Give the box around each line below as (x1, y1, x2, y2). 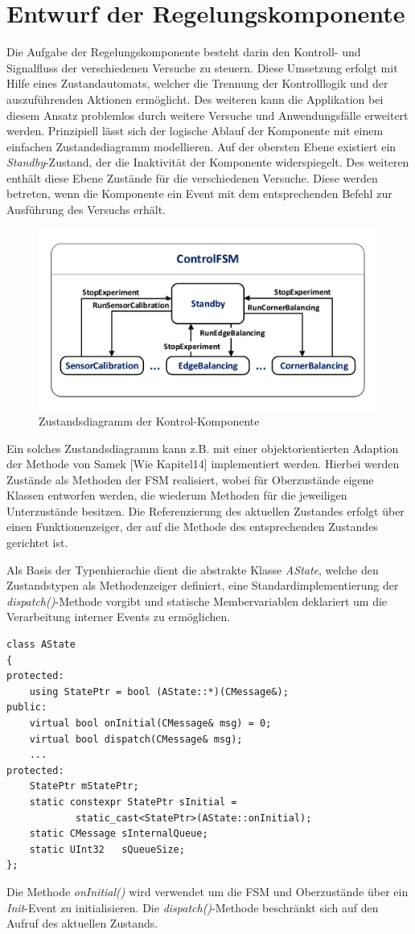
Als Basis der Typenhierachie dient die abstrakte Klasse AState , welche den (6, 561, 379, 578)
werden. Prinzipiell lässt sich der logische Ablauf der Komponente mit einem (6, 122, 384, 139)
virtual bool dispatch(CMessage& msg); (29, 733, 243, 745)
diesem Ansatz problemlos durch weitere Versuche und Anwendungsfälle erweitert (6, 106, 409, 123)
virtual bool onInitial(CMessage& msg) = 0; (29, 718, 272, 729)
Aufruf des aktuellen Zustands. (6, 915, 158, 932)
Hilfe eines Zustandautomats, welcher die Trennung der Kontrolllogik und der (6, 75, 388, 92)
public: (6, 702, 47, 714)
